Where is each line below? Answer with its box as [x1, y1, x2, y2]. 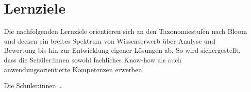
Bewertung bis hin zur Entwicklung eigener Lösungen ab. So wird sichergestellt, [4, 45, 241, 55]
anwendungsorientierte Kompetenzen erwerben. [4, 64, 144, 74]
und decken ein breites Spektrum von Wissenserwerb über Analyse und [4, 35, 216, 46]
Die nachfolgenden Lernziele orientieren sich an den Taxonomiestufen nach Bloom [4, 26, 247, 36]
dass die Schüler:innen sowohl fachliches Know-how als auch [4, 54, 182, 64]
